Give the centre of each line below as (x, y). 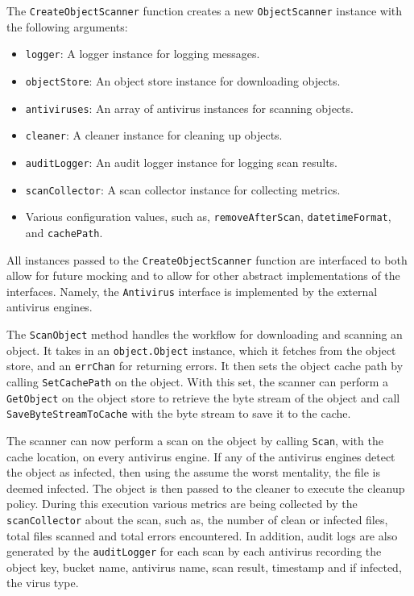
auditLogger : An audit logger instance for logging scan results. (181, 162)
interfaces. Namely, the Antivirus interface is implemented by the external (192, 291)
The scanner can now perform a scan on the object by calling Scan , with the (195, 440)
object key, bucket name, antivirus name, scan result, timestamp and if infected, (204, 567)
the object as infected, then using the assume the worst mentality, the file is (194, 472)
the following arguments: (67, 26)
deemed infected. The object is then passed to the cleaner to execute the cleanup (206, 488)
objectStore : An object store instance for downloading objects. (183, 80)
